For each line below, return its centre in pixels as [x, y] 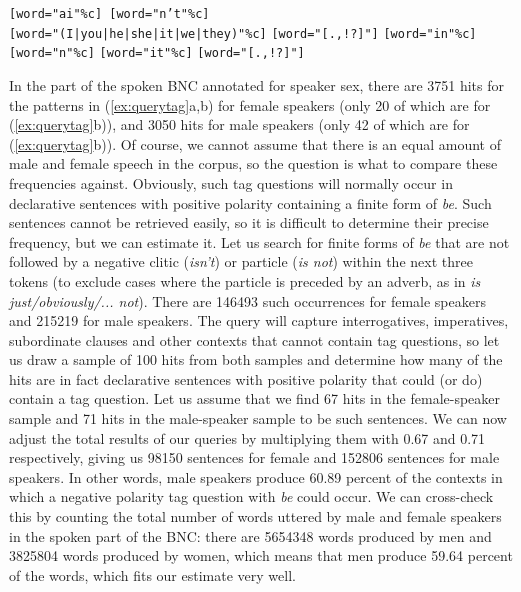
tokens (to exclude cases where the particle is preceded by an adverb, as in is [245, 280]
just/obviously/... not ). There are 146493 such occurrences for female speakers [247, 300]
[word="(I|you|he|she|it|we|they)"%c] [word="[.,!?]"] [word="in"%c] [243, 33]
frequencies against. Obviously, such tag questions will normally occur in [231, 182]
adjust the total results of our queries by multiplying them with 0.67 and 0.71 [247, 437]
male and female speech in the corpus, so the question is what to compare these [253, 163]
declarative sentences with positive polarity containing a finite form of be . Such [250, 202]
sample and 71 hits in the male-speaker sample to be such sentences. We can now [258, 418]
